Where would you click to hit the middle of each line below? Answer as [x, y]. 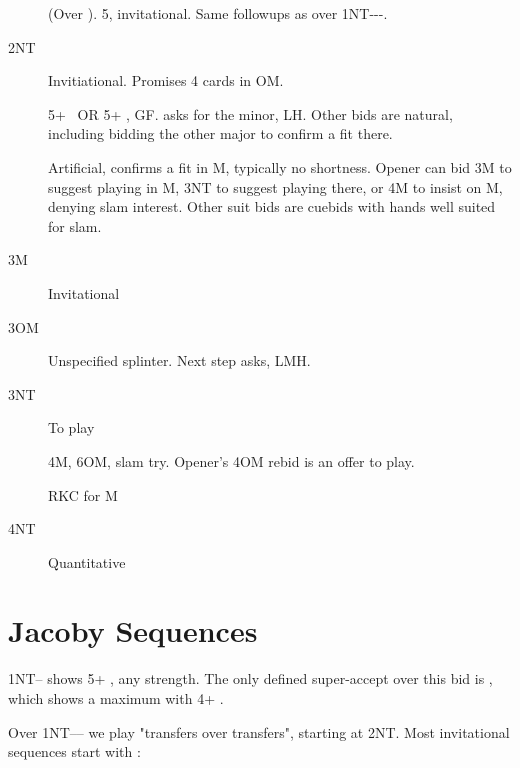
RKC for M [83, 494]
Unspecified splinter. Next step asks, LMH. [179, 360]
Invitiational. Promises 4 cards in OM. [166, 80]
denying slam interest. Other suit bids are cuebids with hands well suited [272, 206]
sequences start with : [74, 751]
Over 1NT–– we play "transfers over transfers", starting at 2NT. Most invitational [259, 731]
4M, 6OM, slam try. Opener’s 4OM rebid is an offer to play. [231, 460]
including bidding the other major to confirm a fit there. [220, 133]
